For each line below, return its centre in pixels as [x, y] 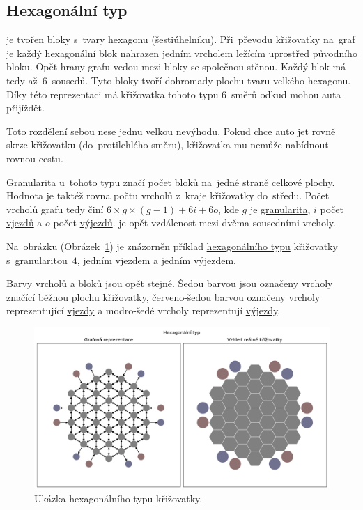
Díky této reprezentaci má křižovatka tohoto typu [113, 94]
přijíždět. [25, 108]
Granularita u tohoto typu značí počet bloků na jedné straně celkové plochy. [171, 181]
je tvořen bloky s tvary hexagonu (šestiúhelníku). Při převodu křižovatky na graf [181, 39]
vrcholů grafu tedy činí [55, 209]
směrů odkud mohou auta [286, 94]
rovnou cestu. [35, 158]
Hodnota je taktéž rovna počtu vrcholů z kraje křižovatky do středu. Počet [168, 195]
